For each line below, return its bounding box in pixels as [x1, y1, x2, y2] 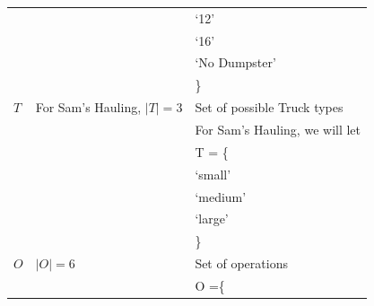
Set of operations [195, 254, 288, 273]
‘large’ [195, 209, 229, 228]
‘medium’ [195, 187, 247, 205]
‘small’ [195, 164, 231, 183]
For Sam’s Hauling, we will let [195, 119, 361, 138]
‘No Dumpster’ [195, 53, 276, 72]
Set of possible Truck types [195, 98, 344, 117]
